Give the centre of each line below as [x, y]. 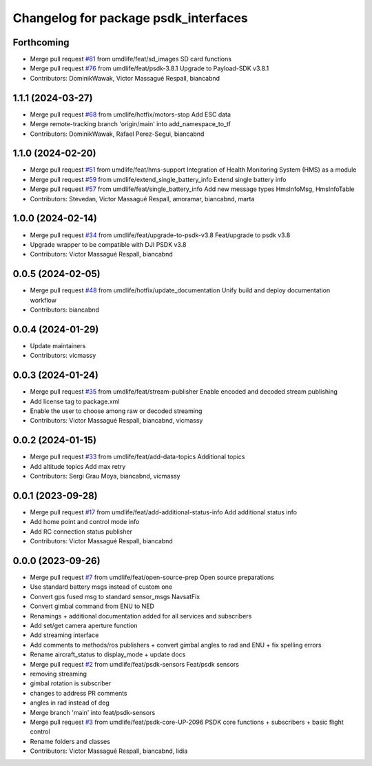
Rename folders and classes [70, 741]
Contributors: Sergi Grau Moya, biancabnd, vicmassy [105, 476]
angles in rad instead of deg [70, 703]
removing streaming [59, 674]
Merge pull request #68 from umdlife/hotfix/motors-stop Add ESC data [130, 114]
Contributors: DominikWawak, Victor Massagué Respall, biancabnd [125, 78]
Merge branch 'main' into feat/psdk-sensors [93, 712]
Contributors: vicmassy [63, 356]
